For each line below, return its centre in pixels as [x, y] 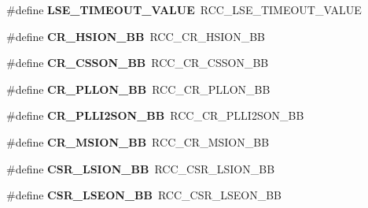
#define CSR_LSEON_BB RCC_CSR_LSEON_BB [144, 195]
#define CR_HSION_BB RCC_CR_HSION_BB [136, 36]
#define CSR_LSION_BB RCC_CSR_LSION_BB [141, 168]
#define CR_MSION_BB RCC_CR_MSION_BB [138, 141]
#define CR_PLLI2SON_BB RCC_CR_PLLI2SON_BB [155, 115]
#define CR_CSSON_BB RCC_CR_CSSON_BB [138, 63]
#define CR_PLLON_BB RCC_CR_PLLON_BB [138, 89]
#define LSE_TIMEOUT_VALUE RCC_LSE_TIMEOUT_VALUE [184, 9]
